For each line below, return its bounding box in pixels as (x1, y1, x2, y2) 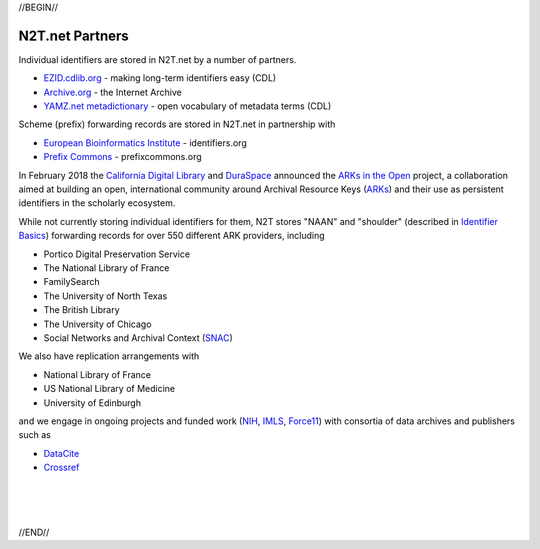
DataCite (43, 447, 80, 459)
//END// (18, 526, 50, 538)
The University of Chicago (43, 318, 152, 330)
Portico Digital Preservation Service (43, 248, 190, 260)
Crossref (43, 461, 80, 474)
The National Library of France (43, 261, 170, 274)
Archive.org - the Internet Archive (43, 86, 182, 98)
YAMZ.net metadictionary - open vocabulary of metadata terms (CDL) (43, 100, 332, 112)
